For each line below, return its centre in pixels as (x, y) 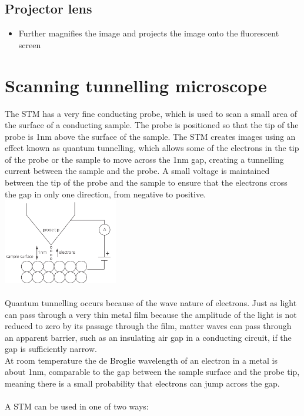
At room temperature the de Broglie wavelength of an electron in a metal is (141, 360)
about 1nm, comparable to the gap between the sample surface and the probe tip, (152, 372)
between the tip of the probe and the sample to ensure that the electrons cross (146, 182)
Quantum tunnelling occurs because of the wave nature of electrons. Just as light (151, 302)
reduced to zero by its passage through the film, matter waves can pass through (148, 326)
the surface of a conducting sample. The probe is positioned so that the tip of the (152, 125)
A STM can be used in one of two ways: (77, 406)
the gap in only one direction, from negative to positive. (106, 194)
